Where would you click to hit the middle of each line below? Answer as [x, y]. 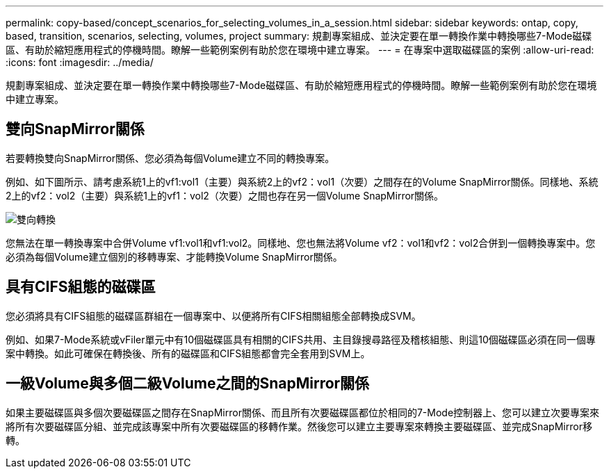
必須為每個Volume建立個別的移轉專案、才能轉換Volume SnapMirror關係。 [174, 256]
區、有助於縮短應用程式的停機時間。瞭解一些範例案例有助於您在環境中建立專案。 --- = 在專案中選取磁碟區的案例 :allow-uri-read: [300, 50]
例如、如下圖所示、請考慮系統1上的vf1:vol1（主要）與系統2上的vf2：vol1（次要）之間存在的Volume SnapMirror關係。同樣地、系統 [302, 181]
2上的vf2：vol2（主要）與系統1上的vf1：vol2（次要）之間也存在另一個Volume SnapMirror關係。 [225, 195]
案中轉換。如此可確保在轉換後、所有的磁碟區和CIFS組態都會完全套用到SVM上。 [188, 353]
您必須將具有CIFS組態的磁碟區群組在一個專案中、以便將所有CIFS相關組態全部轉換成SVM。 [213, 316]
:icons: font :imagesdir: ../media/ [80, 62]
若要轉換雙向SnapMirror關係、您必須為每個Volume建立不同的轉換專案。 [170, 158]
